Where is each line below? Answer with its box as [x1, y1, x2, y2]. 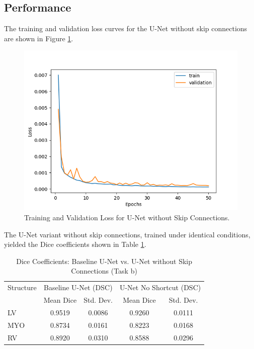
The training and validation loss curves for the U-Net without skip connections [4, 23, 247, 34]
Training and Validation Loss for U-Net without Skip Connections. [24, 212, 230, 222]
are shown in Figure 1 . [4, 33, 73, 43]
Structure [8, 282, 37, 293]
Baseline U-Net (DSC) [44, 282, 113, 293]
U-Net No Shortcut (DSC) [119, 282, 201, 293]
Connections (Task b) [71, 266, 137, 276]
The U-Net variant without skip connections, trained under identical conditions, [4, 229, 250, 239]
